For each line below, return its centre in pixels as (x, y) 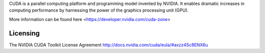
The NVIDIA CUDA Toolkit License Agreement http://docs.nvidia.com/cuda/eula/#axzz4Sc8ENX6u (108, 45)
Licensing (25, 33)
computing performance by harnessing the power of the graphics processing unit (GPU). (99, 10)
